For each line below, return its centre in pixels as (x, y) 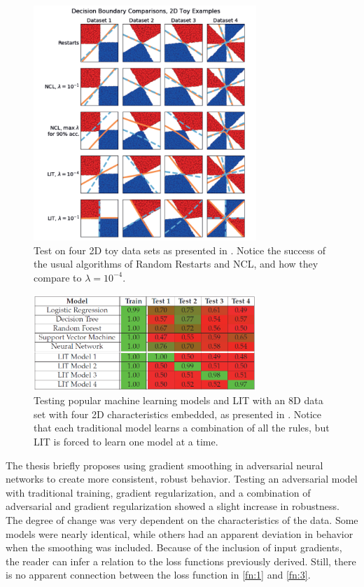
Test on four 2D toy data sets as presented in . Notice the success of (180, 250)
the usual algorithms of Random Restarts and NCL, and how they (176, 264)
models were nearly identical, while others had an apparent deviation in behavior (180, 533)
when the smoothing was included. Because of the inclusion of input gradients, (174, 547)
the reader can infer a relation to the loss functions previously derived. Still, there (181, 561)
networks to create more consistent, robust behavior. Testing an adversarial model (182, 479)
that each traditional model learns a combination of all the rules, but (182, 428)
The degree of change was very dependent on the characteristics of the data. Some (182, 519)
